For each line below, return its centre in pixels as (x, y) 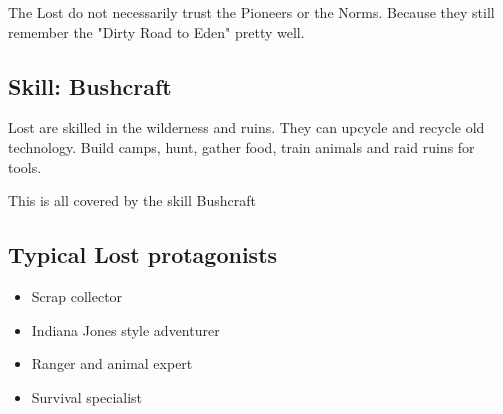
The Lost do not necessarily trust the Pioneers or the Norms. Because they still (251, 12)
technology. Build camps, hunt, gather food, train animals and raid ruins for (241, 146)
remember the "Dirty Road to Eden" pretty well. (156, 31)
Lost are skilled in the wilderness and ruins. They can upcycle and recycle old (246, 127)
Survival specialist (87, 396)
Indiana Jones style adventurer (125, 329)
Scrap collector (77, 295)
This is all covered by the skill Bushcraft (132, 200)
